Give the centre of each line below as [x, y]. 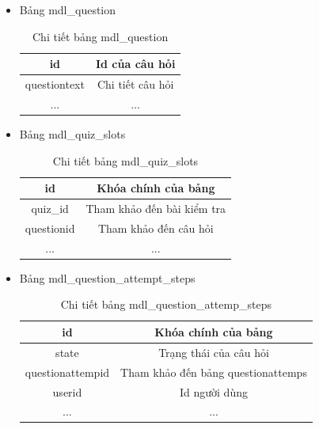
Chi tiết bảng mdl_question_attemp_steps [166, 304]
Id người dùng [213, 391]
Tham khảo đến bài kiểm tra [156, 208]
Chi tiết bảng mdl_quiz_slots [125, 160]
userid [67, 391]
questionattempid [67, 372]
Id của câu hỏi [135, 64]
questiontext [55, 84]
